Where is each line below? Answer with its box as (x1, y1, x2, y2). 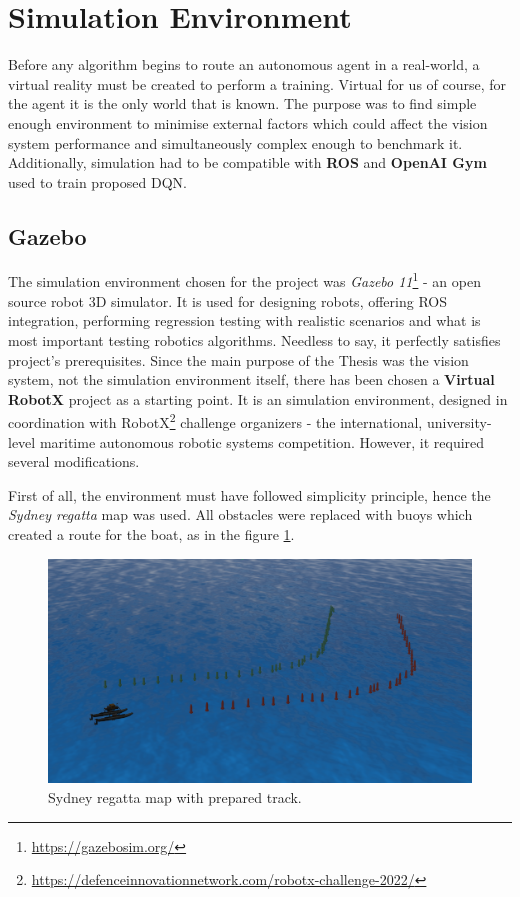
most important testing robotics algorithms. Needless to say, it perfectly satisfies (8, 329, 501, 350)
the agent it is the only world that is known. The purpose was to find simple (8, 93, 477, 114)
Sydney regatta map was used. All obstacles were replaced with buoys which (8, 504, 473, 525)
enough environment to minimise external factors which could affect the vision (8, 112, 488, 133)
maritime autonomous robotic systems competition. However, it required (39, 431, 485, 452)
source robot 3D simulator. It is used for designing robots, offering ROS (8, 290, 447, 311)
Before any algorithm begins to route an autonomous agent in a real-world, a (8, 54, 480, 75)
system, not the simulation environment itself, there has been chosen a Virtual (8, 369, 495, 390)
